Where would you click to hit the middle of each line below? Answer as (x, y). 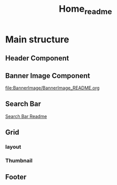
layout (13, 147)
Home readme (85, 10)
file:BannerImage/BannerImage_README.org (53, 88)
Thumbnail (19, 160)
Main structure (37, 39)
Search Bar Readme (26, 116)
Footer (16, 177)
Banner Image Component (48, 75)
